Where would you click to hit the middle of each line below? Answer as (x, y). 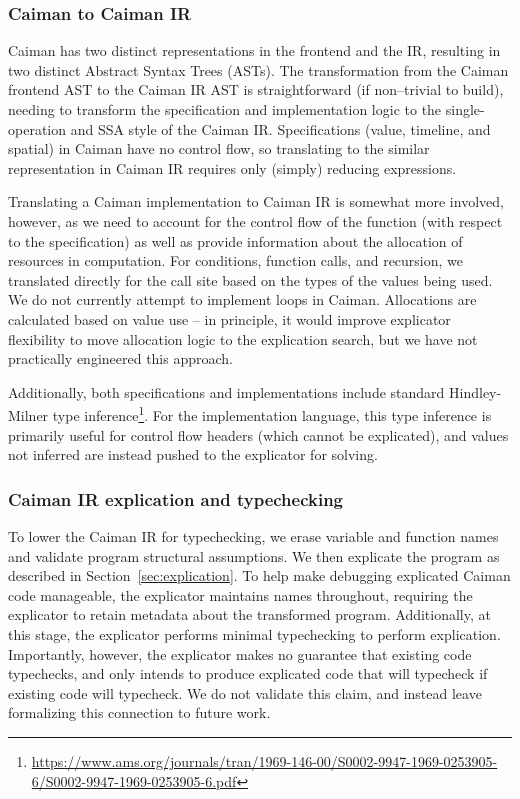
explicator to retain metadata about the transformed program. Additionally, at (249, 614)
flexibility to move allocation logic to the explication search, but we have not (243, 338)
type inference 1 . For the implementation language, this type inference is (272, 413)
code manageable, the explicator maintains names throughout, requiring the (240, 594)
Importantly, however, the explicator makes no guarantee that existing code (240, 653)
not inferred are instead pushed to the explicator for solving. (193, 454)
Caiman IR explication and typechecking (176, 498)
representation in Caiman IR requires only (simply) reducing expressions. (232, 167)
